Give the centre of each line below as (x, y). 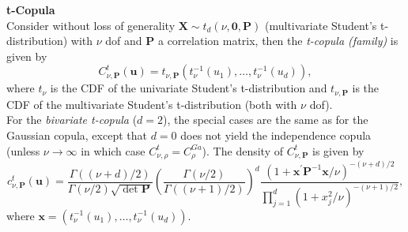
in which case (113, 150)
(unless (23, 150)
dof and (124, 41)
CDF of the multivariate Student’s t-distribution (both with (152, 104)
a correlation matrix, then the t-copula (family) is (278, 41)
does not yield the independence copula (276, 135)
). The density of (242, 150)
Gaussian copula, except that (77, 135)
